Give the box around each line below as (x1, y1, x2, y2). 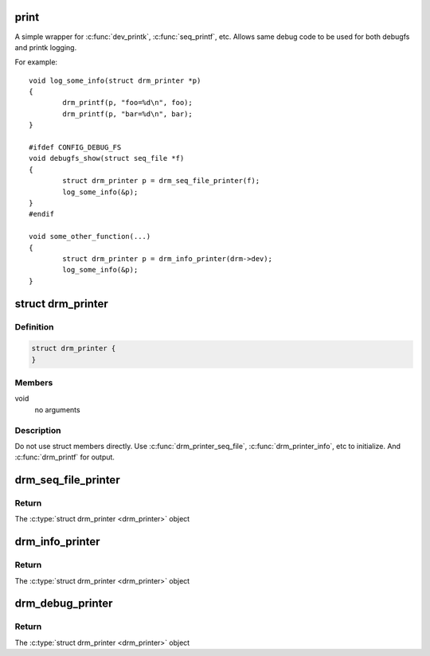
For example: (14, 57, 58, 67)
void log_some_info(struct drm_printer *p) (29, 76, 201, 85)
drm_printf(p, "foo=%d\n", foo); (62, 98, 193, 107)
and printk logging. (14, 42, 77, 52)
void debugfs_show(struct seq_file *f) (29, 154, 185, 163)
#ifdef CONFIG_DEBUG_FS (29, 143, 122, 152)
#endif (29, 209, 55, 219)
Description (14, 424, 61, 435)
